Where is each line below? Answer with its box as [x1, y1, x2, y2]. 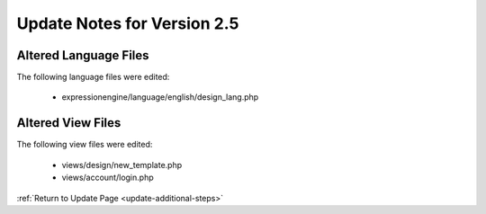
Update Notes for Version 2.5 [16, 13, 239, 33]
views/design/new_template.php [61, 159, 183, 170]
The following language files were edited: [16, 72, 170, 83]
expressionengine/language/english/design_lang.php [61, 92, 259, 103]
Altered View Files [16, 115, 121, 130]
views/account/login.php [61, 172, 154, 183]
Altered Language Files [16, 48, 149, 63]
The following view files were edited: [16, 139, 153, 150]
